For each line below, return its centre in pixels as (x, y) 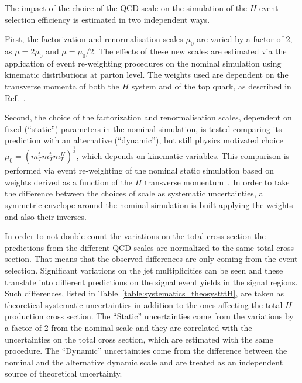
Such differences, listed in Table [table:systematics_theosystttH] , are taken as (145, 293)
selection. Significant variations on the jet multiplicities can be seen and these (144, 270)
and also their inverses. (46, 216)
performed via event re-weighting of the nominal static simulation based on (140, 170)
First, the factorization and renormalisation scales (94, 39)
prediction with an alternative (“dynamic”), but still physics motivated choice (144, 140)
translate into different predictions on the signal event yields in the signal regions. (151, 282)
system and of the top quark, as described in (211, 86)
